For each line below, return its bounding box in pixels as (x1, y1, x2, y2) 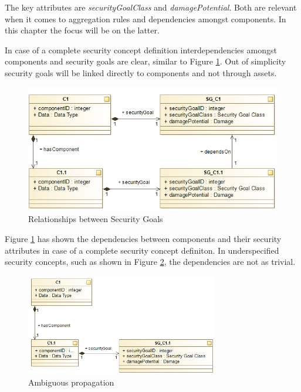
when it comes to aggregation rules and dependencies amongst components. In (5, 12, 286, 25)
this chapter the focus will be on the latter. (5, 24, 160, 36)
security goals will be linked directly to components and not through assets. (5, 66, 277, 79)
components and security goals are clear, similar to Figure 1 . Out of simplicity (5, 55, 286, 67)
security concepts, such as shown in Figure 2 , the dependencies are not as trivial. (5, 255, 296, 268)
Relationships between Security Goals (28, 213, 163, 225)
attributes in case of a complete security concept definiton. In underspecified (5, 244, 279, 256)
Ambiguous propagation (28, 376, 114, 388)
